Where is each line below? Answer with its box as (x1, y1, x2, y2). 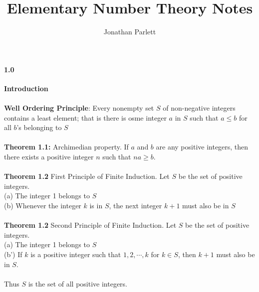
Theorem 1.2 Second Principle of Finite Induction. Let (4, 220, 177, 230)
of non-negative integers (163, 103, 236, 113)
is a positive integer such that (30, 249, 121, 260)
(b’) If (4, 249, 22, 260)
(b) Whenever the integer (4, 200, 81, 211)
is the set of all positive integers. (28, 278, 127, 289)
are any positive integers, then (156, 142, 249, 152)
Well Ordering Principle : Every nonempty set (4, 103, 154, 113)
